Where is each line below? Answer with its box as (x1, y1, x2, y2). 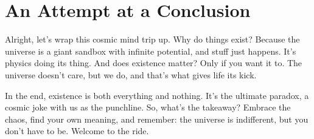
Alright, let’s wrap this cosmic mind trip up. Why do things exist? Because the (5, 33, 300, 46)
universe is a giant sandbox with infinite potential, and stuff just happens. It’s (5, 44, 296, 57)
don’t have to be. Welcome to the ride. (5, 124, 149, 137)
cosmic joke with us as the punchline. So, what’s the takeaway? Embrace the (5, 101, 291, 114)
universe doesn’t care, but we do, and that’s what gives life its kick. (5, 68, 257, 81)
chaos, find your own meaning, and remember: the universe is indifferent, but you (5, 112, 309, 125)
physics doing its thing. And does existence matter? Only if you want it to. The (5, 56, 302, 69)
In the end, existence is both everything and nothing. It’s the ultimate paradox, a (5, 89, 309, 101)
